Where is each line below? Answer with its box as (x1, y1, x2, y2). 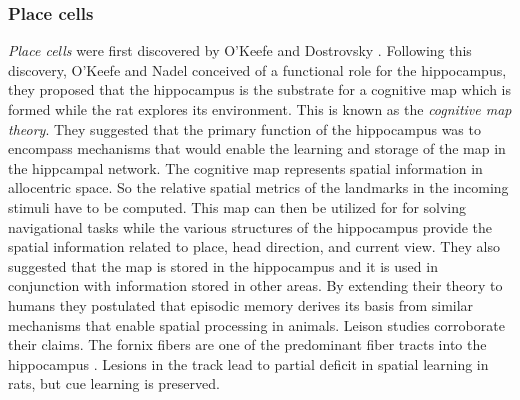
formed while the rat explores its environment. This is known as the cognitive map (8, 99, 512, 119)
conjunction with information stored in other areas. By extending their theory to (8, 275, 503, 296)
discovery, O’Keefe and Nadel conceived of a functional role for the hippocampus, (8, 59, 507, 80)
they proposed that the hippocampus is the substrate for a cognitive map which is (8, 79, 512, 100)
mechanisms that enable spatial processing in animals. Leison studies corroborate (8, 314, 505, 335)
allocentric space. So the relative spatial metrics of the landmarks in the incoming (8, 177, 509, 198)
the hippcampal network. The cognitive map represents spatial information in (8, 157, 483, 178)
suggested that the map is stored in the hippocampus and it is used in (8, 255, 438, 276)
